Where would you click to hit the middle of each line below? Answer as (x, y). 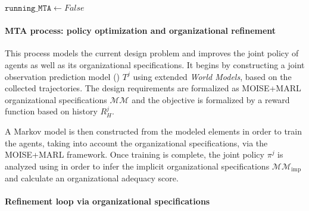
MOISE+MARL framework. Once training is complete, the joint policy (135, 154)
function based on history (51, 111)
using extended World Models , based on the (212, 76)
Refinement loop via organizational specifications (107, 201)
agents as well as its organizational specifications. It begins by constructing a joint (155, 64)
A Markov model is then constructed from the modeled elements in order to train (153, 131)
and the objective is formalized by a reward (211, 99)
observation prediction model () (63, 76)
